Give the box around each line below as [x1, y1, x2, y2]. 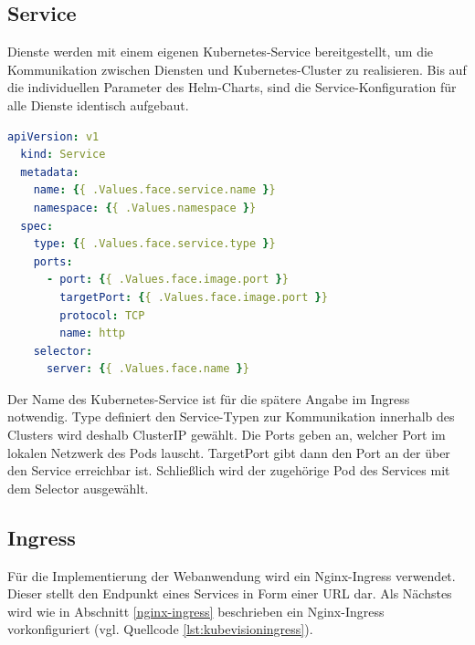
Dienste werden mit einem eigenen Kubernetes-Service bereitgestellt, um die [7, 42, 434, 61]
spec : [20, 219, 54, 233]
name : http [59, 327, 125, 340]
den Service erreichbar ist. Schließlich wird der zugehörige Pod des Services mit [7, 461, 450, 480]
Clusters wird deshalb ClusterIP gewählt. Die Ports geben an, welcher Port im [7, 425, 446, 444]
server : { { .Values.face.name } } [46, 362, 249, 376]
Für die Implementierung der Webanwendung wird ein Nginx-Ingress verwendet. [7, 566, 456, 585]
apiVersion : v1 [7, 130, 100, 143]
